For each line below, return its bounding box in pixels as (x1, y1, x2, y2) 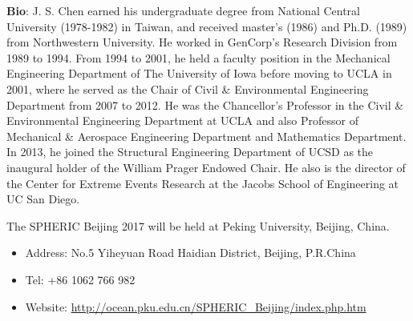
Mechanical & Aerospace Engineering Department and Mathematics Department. (6, 127, 407, 144)
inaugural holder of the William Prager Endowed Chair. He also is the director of (6, 158, 406, 175)
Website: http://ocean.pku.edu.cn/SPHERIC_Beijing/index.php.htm (25, 298, 366, 315)
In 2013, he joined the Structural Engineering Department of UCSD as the (6, 143, 374, 160)
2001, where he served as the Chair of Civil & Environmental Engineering (6, 80, 369, 97)
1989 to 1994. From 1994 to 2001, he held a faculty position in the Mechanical (6, 49, 391, 66)
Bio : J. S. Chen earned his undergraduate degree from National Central (6, 2, 360, 18)
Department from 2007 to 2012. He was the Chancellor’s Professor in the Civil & (6, 96, 404, 113)
